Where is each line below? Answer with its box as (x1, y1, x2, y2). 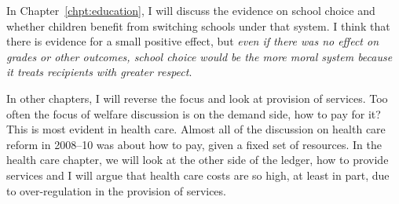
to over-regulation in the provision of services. (6, 182, 226, 199)
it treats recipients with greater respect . (6, 64, 192, 80)
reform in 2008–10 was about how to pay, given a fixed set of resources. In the (6, 136, 382, 152)
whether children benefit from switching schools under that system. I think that (6, 17, 390, 34)
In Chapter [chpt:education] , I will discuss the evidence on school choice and (6, 2, 375, 18)
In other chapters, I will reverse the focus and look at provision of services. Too (6, 89, 388, 106)
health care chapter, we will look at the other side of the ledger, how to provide (6, 151, 389, 168)
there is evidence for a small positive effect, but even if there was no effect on (6, 33, 379, 49)
